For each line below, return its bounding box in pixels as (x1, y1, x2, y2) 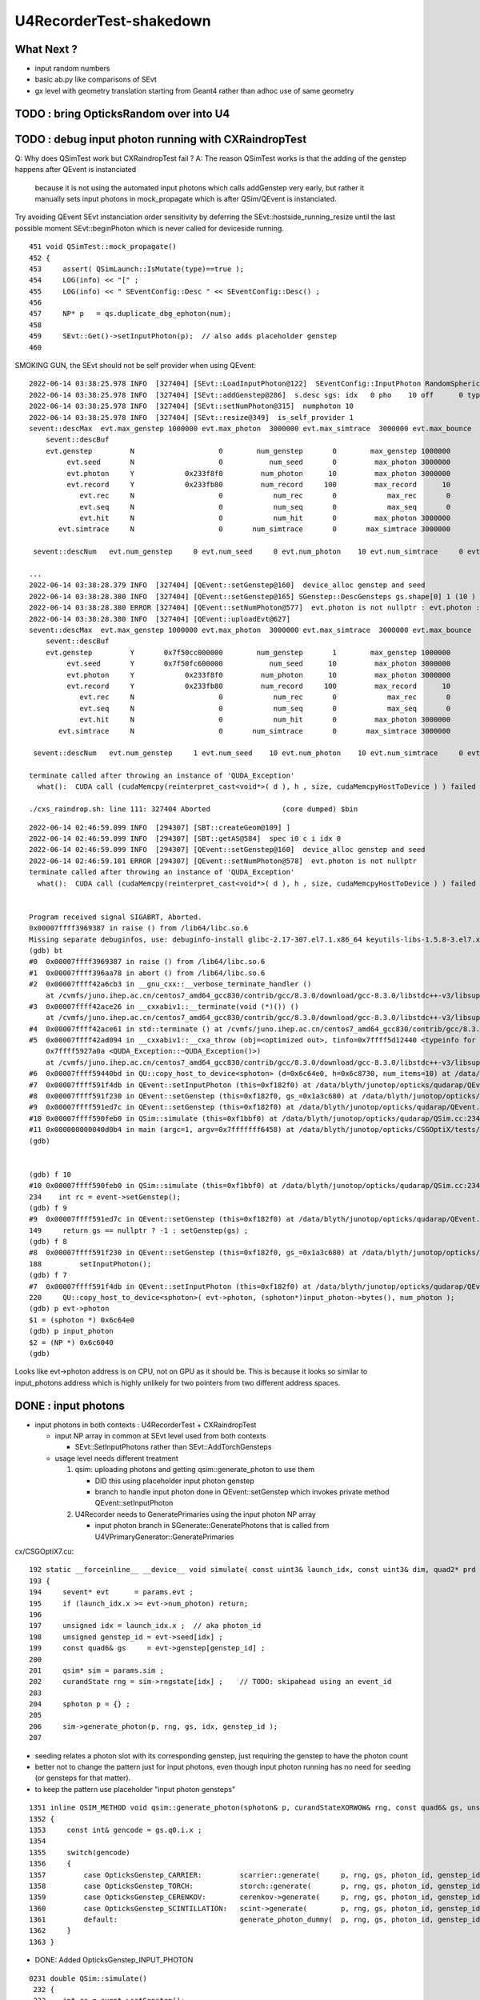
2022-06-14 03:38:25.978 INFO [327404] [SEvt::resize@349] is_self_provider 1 (29, 413, 354, 422)
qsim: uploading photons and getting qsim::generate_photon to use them (74, 1465, 315, 1474)
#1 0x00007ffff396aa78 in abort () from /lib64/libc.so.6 (29, 968, 266, 978)
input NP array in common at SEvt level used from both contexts (54, 1431, 267, 1441)
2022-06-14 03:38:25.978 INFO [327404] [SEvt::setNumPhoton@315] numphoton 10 (29, 402, 354, 411)
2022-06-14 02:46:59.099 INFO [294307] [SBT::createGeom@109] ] (29, 822, 291, 832)
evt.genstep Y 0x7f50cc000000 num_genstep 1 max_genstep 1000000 (45, 648, 451, 657)
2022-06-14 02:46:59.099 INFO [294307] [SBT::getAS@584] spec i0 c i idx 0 (29, 834, 342, 843)
